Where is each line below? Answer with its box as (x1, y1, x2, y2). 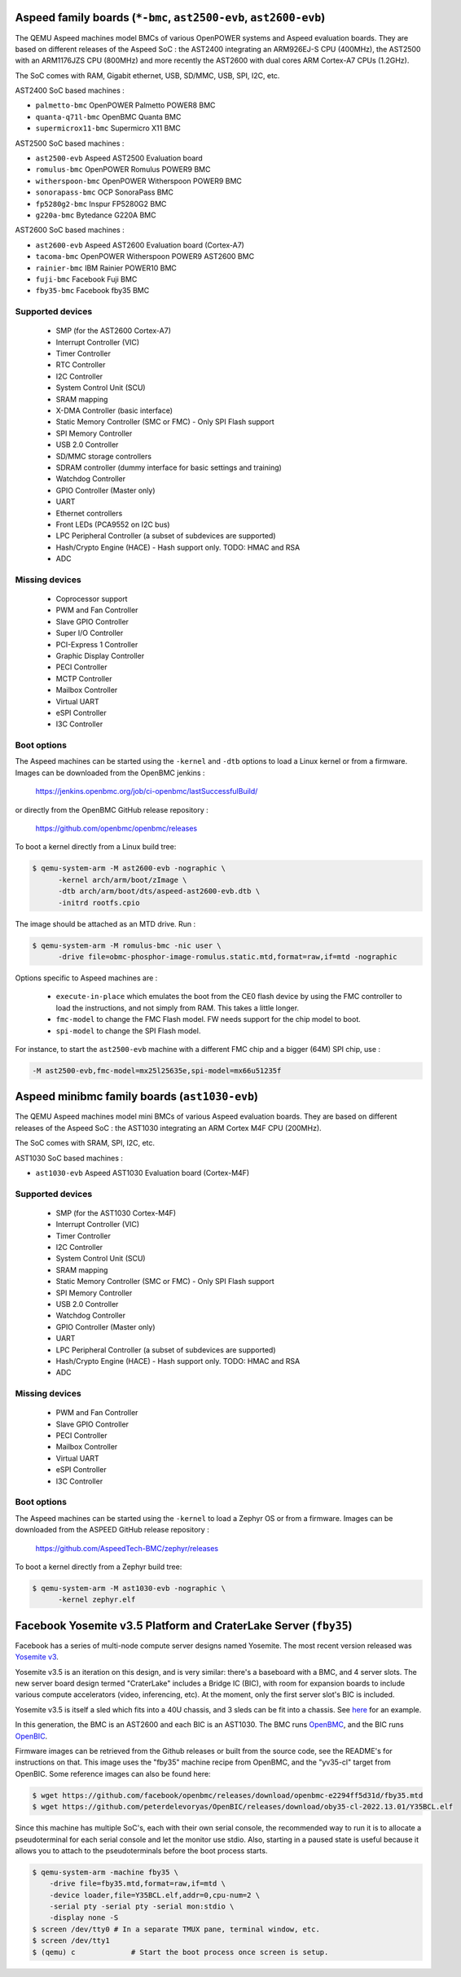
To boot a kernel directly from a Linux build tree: (15, 842, 177, 852)
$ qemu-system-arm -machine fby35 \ (32, 1867, 179, 1877)
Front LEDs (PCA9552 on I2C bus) (55, 519, 170, 529)
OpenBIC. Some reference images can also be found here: (15, 1769, 211, 1778)
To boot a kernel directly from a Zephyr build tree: (15, 1562, 182, 1572)
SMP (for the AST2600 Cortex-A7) (55, 326, 171, 335)
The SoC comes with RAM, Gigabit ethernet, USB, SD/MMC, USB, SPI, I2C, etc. (15, 70, 280, 81)
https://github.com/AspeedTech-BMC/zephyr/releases (35, 1543, 219, 1553)
